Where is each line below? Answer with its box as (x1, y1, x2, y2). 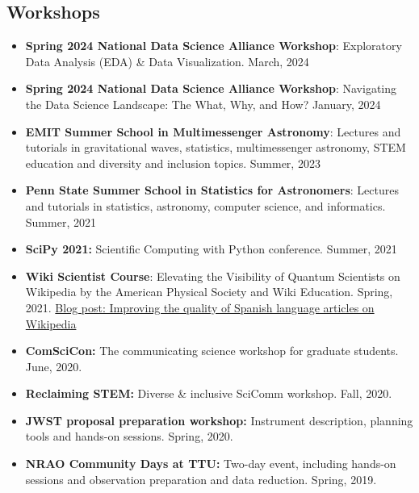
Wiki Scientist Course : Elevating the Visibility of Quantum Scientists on (25, 267, 400, 284)
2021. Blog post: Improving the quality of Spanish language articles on (25, 299, 375, 315)
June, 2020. (25, 357, 82, 374)
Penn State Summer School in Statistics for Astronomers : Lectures (25, 182, 399, 198)
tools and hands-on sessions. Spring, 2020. (25, 428, 233, 445)
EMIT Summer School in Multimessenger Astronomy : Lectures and (25, 123, 401, 140)
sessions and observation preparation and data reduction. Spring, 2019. (25, 470, 377, 487)
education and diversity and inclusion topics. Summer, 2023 (25, 154, 321, 171)
